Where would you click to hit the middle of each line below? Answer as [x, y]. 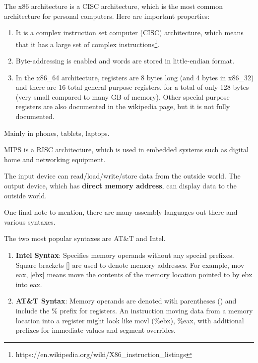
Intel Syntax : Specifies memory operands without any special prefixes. [125, 255]
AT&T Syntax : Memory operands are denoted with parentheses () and [126, 301]
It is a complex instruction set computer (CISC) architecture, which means [129, 32]
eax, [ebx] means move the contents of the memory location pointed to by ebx [134, 274]
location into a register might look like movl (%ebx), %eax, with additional [130, 320]
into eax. [29, 284]
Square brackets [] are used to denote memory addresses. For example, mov [130, 265]
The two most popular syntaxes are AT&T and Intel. [85, 238]
